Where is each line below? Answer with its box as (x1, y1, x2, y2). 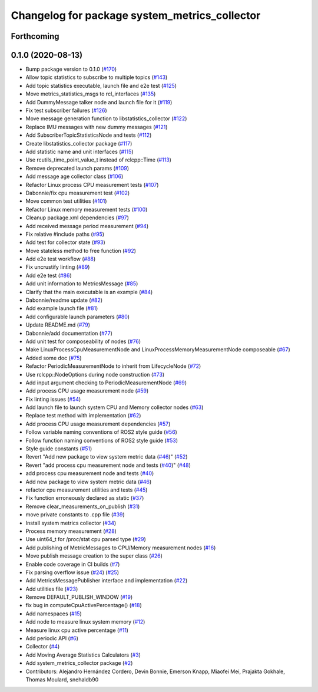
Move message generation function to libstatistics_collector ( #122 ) (25, 115, 187, 122)
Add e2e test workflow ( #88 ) (25, 255, 96, 262)
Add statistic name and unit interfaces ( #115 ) (25, 148, 134, 155)
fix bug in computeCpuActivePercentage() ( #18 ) (25, 602, 143, 609)
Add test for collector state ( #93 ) (25, 239, 105, 246)
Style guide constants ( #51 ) (25, 445, 92, 452)
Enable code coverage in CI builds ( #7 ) (25, 561, 120, 568)
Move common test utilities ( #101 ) (25, 197, 107, 205)
